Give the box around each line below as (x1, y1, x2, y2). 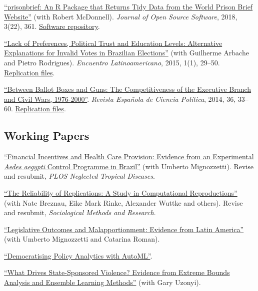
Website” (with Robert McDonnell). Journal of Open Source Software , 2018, (4, 11, 237, 21)
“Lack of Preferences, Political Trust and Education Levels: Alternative (4, 37, 222, 48)
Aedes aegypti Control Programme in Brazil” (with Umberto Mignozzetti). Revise (4, 161, 253, 171)
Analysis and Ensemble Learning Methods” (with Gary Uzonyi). (4, 277, 201, 288)
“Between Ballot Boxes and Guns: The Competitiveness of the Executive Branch (4, 84, 251, 94)
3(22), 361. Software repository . (4, 21, 100, 31)
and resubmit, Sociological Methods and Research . (4, 207, 156, 218)
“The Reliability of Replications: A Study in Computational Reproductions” (4, 187, 237, 198)
